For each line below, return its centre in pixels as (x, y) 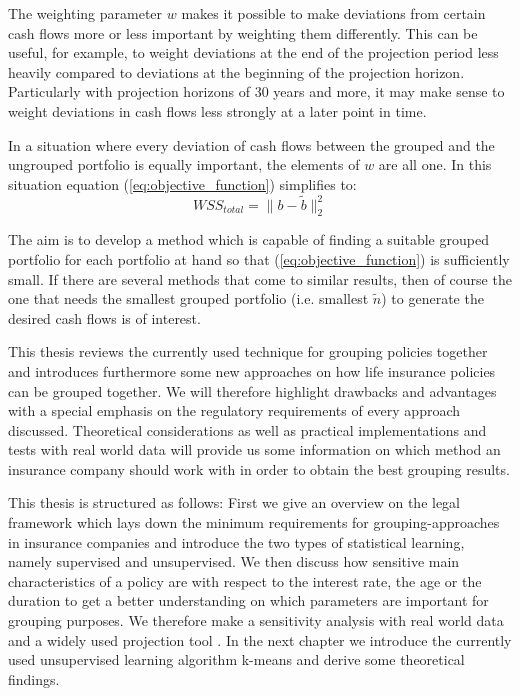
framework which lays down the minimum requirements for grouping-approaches (254, 522)
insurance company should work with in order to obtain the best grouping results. (259, 468)
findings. (34, 678)
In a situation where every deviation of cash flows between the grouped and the (251, 144)
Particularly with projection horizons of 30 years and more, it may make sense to (256, 91)
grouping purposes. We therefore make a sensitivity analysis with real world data (256, 620)
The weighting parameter (85, 13)
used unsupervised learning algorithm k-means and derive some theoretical (236, 659)
